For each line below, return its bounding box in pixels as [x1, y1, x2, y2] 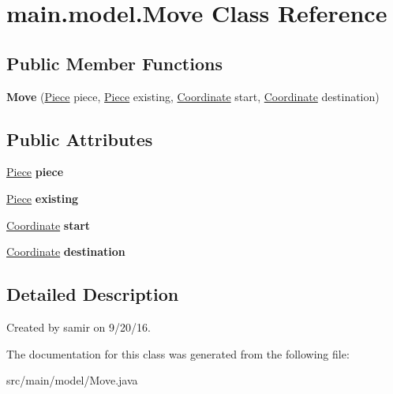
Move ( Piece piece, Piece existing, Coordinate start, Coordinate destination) [6, 88, 380, 104]
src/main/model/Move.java [6, 372, 138, 388]
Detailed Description [6, 282, 179, 306]
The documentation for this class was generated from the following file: [6, 345, 350, 362]
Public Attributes [6, 126, 153, 151]
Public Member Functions [6, 51, 223, 75]
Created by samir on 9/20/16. [6, 318, 151, 335]
